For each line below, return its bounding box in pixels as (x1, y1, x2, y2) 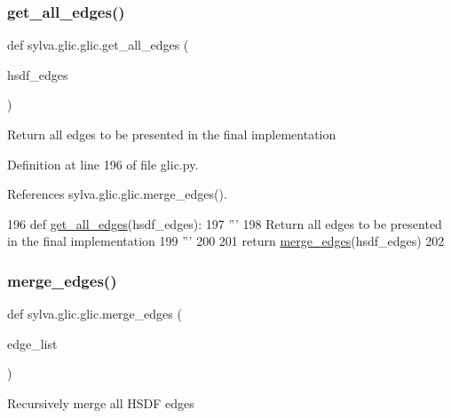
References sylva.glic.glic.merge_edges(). (7, 185, 227, 203)
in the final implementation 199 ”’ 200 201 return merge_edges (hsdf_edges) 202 (7, 232, 445, 250)
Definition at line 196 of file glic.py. (7, 154, 199, 173)
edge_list (7, 334, 58, 352)
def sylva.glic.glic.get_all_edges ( (7, 35, 189, 54)
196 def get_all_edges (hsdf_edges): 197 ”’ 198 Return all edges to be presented (7, 214, 442, 233)
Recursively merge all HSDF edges (7, 393, 194, 412)
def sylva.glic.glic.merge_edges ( (7, 304, 182, 323)
